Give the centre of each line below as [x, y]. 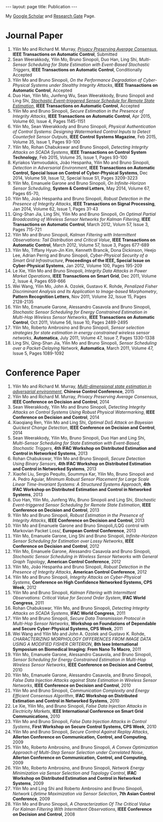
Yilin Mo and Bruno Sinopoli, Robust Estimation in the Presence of [78, 515]
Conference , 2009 [31, 799]
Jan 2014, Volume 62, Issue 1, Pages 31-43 [55, 209]
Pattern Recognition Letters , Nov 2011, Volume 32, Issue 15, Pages [79, 296]
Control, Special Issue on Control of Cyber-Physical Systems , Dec [80, 173]
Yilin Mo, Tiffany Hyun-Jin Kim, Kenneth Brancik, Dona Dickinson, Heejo [84, 250]
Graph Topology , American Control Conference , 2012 [67, 561]
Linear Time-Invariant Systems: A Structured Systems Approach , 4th [81, 484]
